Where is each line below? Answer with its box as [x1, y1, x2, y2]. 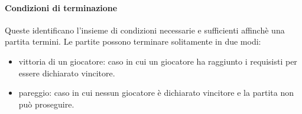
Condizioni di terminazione [5, 1, 118, 14]
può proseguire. [18, 98, 74, 110]
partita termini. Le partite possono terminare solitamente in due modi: [5, 35, 261, 48]
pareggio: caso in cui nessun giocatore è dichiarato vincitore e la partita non [18, 86, 294, 99]
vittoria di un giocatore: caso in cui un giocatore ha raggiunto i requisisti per [18, 55, 297, 67]
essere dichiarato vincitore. [18, 66, 115, 79]
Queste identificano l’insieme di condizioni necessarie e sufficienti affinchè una [5, 24, 285, 36]
